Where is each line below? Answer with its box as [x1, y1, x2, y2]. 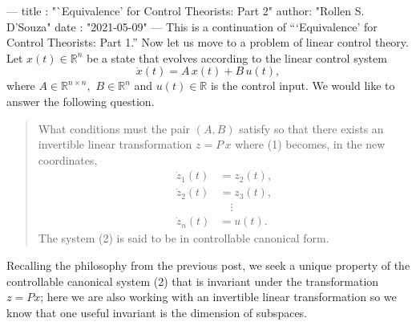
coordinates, [38, 151, 98, 168]
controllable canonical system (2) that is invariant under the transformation [6, 272, 379, 289]
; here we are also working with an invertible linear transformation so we [40, 288, 397, 305]
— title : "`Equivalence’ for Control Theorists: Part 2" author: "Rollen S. [6, 2, 365, 18]
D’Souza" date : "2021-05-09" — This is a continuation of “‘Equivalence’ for [6, 18, 378, 35]
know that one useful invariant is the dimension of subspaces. [6, 304, 308, 320]
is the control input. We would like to [210, 77, 395, 94]
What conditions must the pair [38, 120, 191, 137]
